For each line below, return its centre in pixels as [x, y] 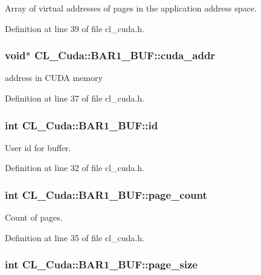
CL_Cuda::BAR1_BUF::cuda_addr [125, 55]
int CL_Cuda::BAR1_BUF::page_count [106, 194]
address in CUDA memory [54, 78]
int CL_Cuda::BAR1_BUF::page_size [101, 264]
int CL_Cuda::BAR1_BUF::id [82, 125]
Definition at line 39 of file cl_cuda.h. [75, 28]
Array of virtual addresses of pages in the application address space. [131, 8]
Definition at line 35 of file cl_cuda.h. [75, 237]
